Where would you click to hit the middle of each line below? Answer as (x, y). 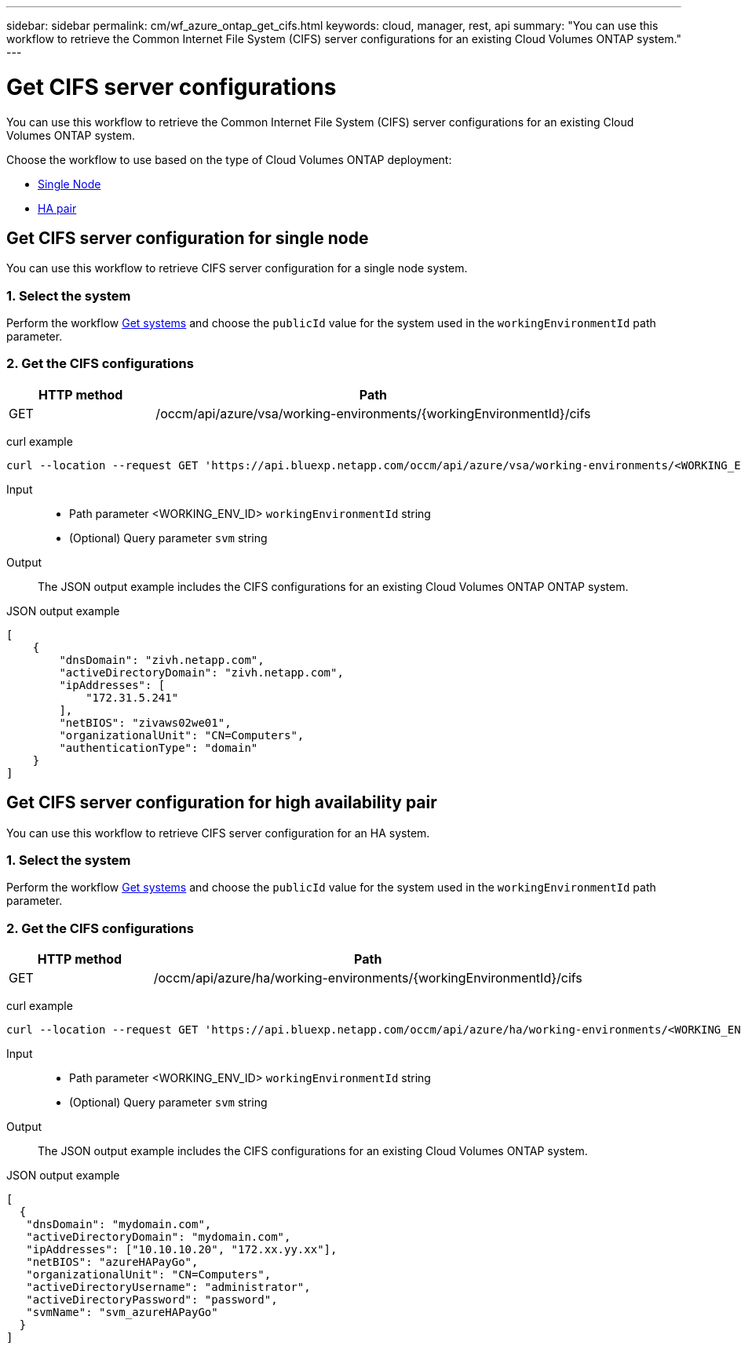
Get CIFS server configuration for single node (188, 238)
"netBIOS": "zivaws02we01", (145, 722)
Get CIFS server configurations (172, 87)
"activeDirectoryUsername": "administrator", (168, 1287)
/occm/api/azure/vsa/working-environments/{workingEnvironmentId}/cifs (373, 413)
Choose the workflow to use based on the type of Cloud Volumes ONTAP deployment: (229, 159)
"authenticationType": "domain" (159, 747)
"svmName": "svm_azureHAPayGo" (122, 1313)
